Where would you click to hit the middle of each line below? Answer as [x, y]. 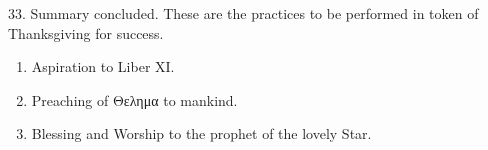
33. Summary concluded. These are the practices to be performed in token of [243, 13]
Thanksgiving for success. [86, 32]
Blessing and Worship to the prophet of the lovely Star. [201, 133]
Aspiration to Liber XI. [103, 66]
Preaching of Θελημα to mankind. [134, 99]
